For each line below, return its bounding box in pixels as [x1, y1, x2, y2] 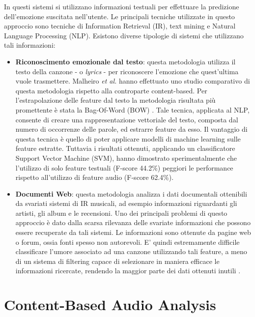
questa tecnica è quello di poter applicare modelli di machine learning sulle [15, 133, 241, 144]
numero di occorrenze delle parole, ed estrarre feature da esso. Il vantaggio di [15, 124, 248, 134]
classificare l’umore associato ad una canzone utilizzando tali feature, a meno [15, 246, 247, 257]
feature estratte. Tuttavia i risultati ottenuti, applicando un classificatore [15, 143, 235, 153]
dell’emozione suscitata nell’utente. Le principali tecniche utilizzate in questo [4, 11, 235, 21]
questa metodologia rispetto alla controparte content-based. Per [15, 85, 207, 95]
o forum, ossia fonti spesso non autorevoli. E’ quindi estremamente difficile [15, 236, 240, 247]
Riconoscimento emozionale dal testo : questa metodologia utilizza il [15, 56, 236, 66]
